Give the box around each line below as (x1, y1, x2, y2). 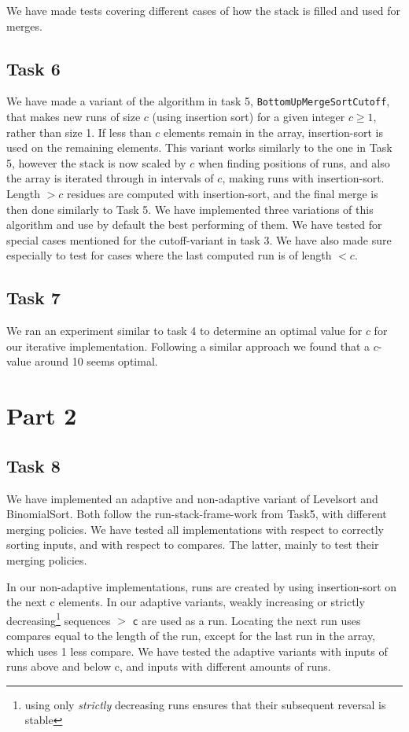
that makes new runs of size (6, 109, 141, 125)
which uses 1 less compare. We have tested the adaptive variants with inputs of (6, 642, 388, 659)
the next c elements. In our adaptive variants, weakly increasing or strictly (6, 594, 365, 610)
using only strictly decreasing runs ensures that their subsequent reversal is (24, 696, 386, 712)
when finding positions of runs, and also (197, 154, 390, 171)
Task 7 (6, 285, 61, 310)
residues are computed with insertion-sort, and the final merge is (67, 186, 378, 202)
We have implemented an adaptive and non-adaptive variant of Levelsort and (6, 490, 378, 506)
